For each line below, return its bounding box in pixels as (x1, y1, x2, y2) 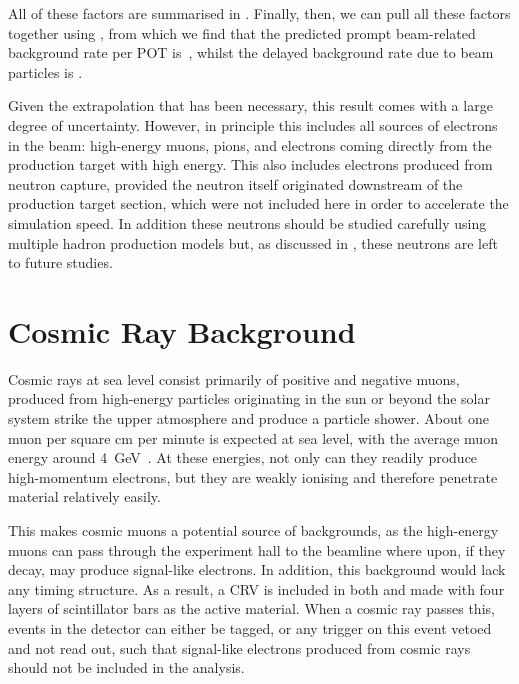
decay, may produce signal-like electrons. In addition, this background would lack (8, 559, 506, 580)
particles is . (8, 61, 83, 82)
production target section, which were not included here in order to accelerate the (8, 193, 509, 214)
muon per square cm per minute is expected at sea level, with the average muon (8, 427, 498, 448)
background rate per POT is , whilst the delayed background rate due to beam (8, 42, 494, 63)
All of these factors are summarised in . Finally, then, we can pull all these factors (8, 3, 511, 23)
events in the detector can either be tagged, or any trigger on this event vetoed (8, 617, 492, 638)
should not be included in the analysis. (8, 657, 245, 678)
